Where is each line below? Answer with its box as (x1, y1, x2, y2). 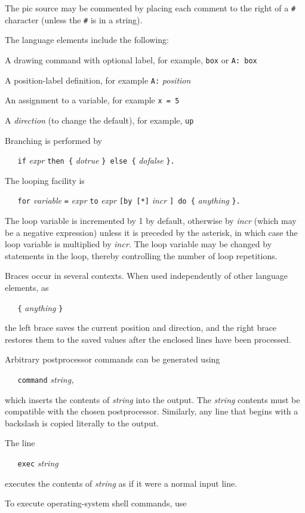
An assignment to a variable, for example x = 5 (5, 94, 180, 106)
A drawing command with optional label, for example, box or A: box (5, 53, 257, 66)
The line (5, 437, 35, 449)
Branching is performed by (5, 134, 102, 146)
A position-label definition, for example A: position (5, 73, 191, 86)
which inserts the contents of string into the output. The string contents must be (5, 393, 300, 406)
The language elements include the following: (5, 33, 170, 46)
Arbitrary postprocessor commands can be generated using (5, 353, 220, 365)
